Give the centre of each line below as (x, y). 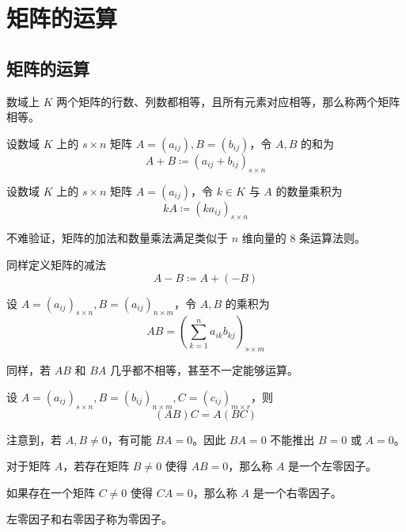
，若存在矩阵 (96, 466)
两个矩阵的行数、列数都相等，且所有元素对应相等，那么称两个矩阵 (228, 101)
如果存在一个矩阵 (51, 492)
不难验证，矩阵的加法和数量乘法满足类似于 (117, 238)
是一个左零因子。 (333, 466)
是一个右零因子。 (297, 492)
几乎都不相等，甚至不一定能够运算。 (204, 370)
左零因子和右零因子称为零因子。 (89, 519)
